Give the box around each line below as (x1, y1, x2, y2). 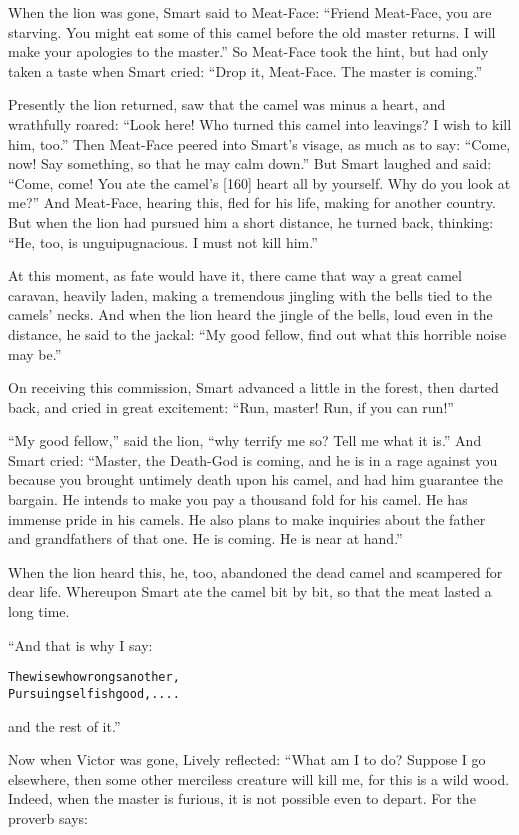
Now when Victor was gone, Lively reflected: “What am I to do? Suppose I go (8, 749, 486, 770)
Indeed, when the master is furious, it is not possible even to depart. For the (8, 788, 476, 809)
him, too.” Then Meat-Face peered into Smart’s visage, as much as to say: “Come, (8, 133, 511, 154)
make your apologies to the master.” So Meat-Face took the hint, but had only (8, 41, 489, 62)
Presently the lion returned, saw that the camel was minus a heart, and (8, 94, 446, 115)
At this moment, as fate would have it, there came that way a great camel (8, 265, 462, 286)
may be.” (8, 343, 62, 364)
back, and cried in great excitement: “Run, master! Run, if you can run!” (8, 396, 454, 417)
